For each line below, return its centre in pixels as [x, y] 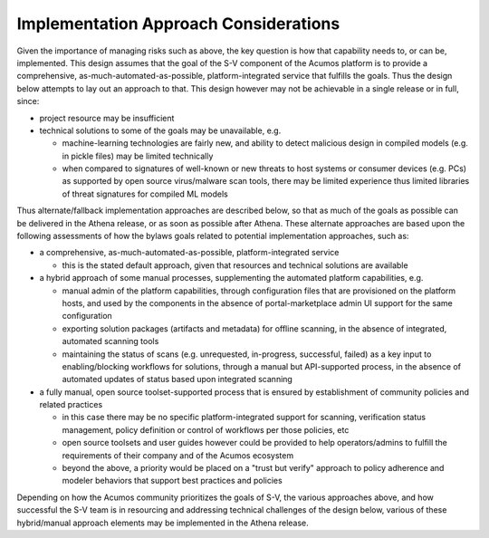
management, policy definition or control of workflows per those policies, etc [206, 429]
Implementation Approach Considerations [178, 24]
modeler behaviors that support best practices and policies [172, 481]
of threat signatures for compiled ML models [145, 194]
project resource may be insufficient [107, 118]
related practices [71, 405]
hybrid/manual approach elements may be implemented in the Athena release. [163, 523]
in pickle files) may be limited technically [138, 156]
